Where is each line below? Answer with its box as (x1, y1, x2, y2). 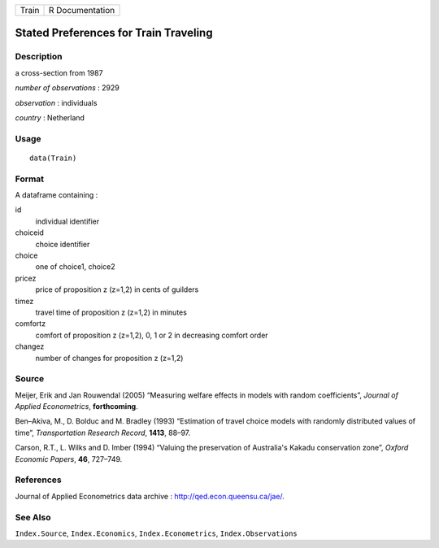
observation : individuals (15, 98, 98, 107)
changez (15, 341, 45, 351)
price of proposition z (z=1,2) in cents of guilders (35, 285, 199, 294)
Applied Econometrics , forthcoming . (15, 402, 138, 411)
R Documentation (48, 5, 115, 15)
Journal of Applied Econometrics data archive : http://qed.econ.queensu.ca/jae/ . (15, 491, 285, 501)
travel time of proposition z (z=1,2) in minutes (35, 307, 187, 317)
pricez (15, 273, 37, 283)
